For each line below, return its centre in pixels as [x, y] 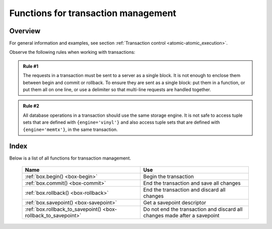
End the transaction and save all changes [192, 183]
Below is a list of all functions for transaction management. [70, 158]
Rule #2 [31, 106]
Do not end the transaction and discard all [193, 209]
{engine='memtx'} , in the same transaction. [70, 129]
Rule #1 [31, 66]
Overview [25, 31]
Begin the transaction [168, 176]
